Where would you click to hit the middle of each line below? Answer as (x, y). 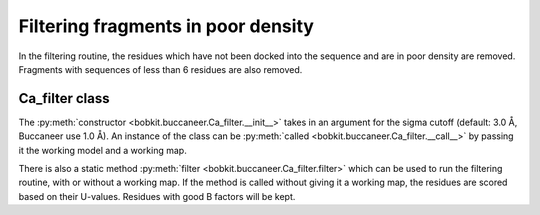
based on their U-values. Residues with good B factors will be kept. (157, 196)
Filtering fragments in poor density (166, 26)
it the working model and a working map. (102, 150)
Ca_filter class (64, 98)
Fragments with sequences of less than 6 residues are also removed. (160, 69)
